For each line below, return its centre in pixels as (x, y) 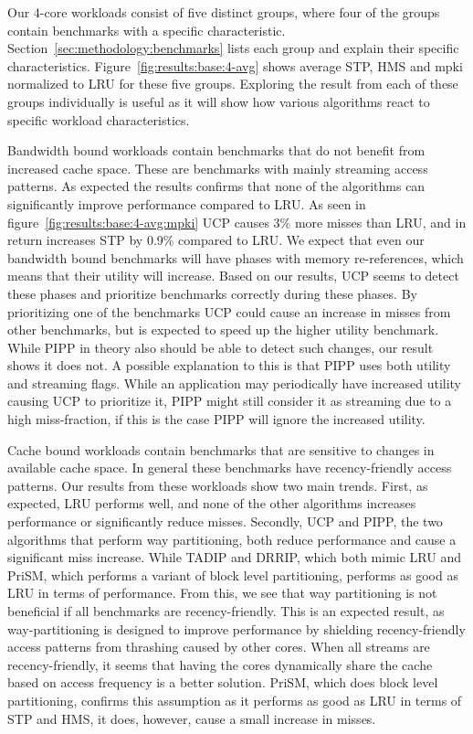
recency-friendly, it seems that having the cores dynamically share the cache (220, 664)
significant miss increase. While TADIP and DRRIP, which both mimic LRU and (234, 557)
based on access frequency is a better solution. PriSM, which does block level (223, 682)
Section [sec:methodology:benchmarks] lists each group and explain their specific (233, 48)
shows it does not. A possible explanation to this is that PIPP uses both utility (229, 365)
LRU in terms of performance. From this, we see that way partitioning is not (222, 593)
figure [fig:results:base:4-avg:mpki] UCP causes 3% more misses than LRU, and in (237, 222)
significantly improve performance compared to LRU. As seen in (187, 203)
